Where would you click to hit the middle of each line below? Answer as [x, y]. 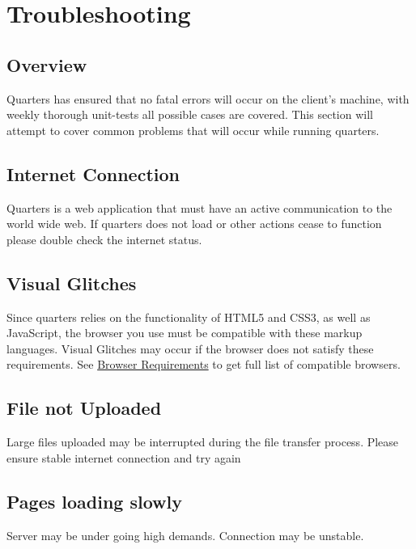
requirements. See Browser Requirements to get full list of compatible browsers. [204, 364]
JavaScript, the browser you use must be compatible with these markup [185, 333]
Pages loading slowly [94, 501]
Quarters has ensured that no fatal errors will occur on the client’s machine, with [208, 98]
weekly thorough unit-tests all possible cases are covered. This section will [190, 114]
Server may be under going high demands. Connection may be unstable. [185, 535]
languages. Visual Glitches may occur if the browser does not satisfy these [190, 348]
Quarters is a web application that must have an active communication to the [200, 207]
